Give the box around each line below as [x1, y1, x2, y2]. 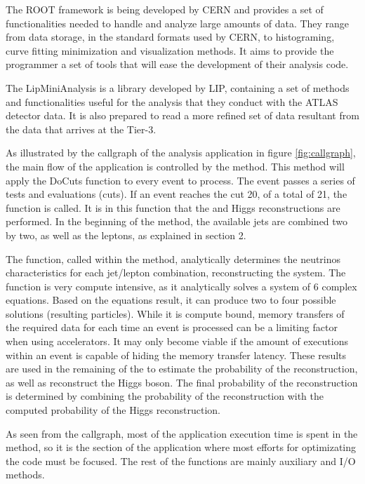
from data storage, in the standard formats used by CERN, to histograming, [6, 29, 335, 44]
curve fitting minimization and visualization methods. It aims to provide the [6, 43, 334, 58]
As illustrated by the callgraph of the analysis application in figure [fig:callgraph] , [6, 145, 356, 160]
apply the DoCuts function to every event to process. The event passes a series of [6, 173, 355, 187]
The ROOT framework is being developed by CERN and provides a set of [6, 2, 324, 16]
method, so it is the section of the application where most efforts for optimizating [6, 440, 357, 455]
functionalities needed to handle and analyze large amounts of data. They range [6, 15, 350, 30]
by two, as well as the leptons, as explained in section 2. [6, 227, 246, 242]
